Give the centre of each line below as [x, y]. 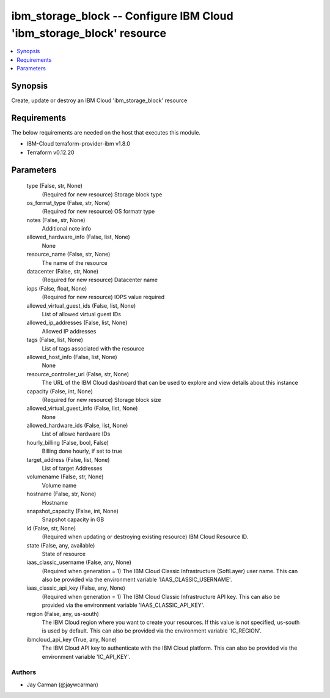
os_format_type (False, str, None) [68, 202]
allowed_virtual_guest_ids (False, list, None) [81, 305]
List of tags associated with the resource [93, 348]
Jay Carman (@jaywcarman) [63, 685]
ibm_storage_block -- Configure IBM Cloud [122, 16]
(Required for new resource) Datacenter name [100, 280]
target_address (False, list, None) [68, 459]
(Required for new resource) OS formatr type [98, 212]
